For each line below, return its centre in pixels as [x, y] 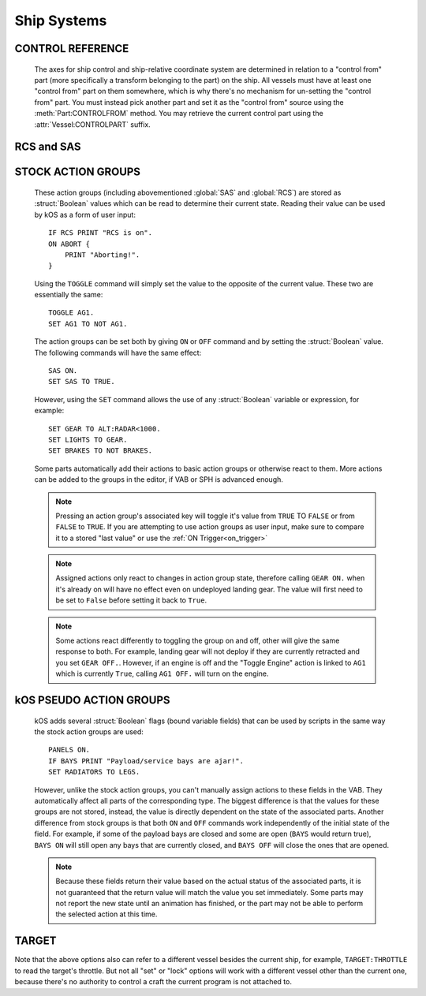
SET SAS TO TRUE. [82, 382]
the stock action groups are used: [89, 732]
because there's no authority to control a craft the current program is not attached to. [153, 982]
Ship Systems [61, 21]
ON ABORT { [69, 244]
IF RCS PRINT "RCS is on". [101, 233]
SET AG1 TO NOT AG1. [88, 324]
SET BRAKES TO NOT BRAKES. [101, 451]
